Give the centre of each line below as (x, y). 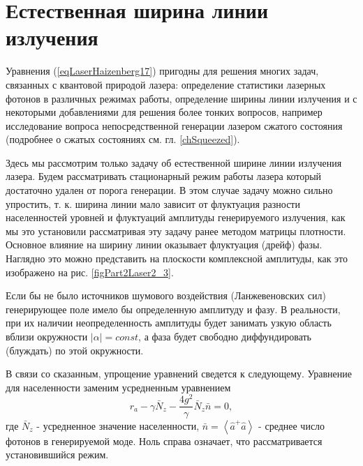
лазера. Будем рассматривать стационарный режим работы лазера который (164, 176)
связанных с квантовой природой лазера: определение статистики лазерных (166, 84)
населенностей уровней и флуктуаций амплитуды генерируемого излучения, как (176, 217)
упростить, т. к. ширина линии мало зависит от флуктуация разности (153, 203)
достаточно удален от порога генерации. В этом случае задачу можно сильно (169, 190)
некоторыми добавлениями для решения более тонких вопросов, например (164, 112)
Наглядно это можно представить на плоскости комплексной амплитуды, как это (177, 258)
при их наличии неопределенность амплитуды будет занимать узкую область (169, 323)
